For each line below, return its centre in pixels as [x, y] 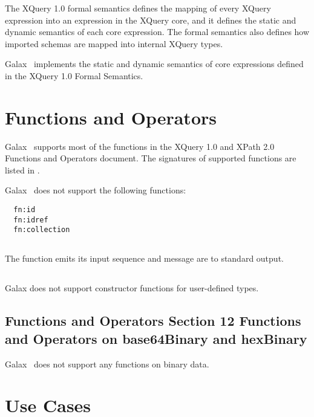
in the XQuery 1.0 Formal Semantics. [74, 75]
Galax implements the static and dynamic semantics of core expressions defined [154, 64]
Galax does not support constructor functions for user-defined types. [132, 288]
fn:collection [42, 230]
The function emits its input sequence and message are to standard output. [144, 258]
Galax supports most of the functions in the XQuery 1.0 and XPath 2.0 [140, 146]
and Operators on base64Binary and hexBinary [156, 338]
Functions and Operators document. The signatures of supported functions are [151, 158]
